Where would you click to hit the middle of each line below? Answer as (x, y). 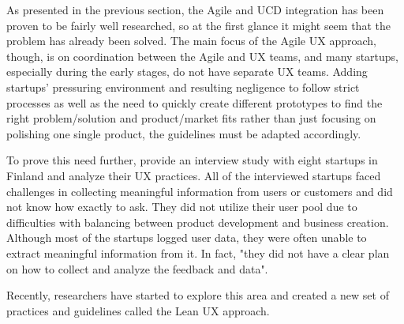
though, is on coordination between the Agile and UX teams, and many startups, (203, 56)
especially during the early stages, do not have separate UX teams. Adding (187, 72)
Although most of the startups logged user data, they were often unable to (187, 237)
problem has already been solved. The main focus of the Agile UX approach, (191, 41)
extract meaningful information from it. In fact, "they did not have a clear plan (198, 252)
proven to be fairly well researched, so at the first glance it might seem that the (198, 25)
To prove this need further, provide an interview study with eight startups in (192, 160)
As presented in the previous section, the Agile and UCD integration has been (195, 9)
